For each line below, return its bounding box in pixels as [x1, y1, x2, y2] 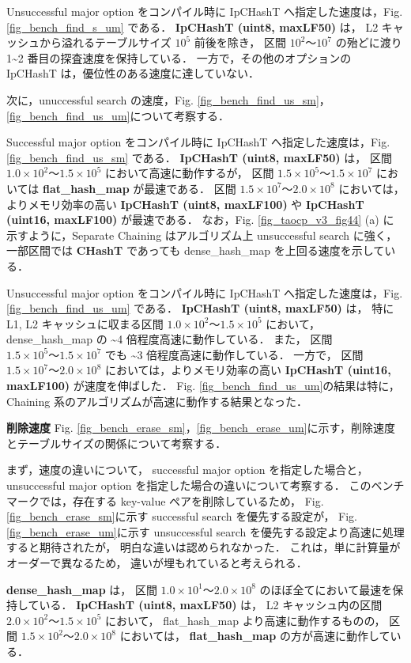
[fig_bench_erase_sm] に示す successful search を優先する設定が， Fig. [6, 508, 357, 525]
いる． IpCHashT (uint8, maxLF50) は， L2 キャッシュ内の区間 [39, 597, 383, 613]
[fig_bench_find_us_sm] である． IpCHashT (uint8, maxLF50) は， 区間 [6, 149, 392, 165]
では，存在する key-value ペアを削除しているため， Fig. [39, 492, 324, 509]
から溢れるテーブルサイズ [39, 34, 172, 51]
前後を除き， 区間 [194, 34, 286, 51]
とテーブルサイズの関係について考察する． [6, 434, 227, 451]
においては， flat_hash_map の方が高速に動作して [119, 627, 390, 644]
